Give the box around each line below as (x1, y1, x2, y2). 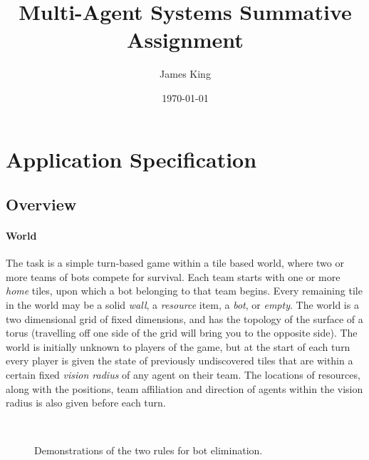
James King (160, 66, 211, 81)
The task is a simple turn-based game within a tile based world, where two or (6, 255, 344, 270)
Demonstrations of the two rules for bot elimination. (34, 443, 263, 458)
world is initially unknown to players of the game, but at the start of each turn (6, 339, 350, 354)
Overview (6, 193, 77, 215)
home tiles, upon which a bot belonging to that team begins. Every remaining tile (6, 283, 363, 298)
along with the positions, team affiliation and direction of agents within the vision (6, 381, 363, 396)
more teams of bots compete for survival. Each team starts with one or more (6, 269, 341, 284)
